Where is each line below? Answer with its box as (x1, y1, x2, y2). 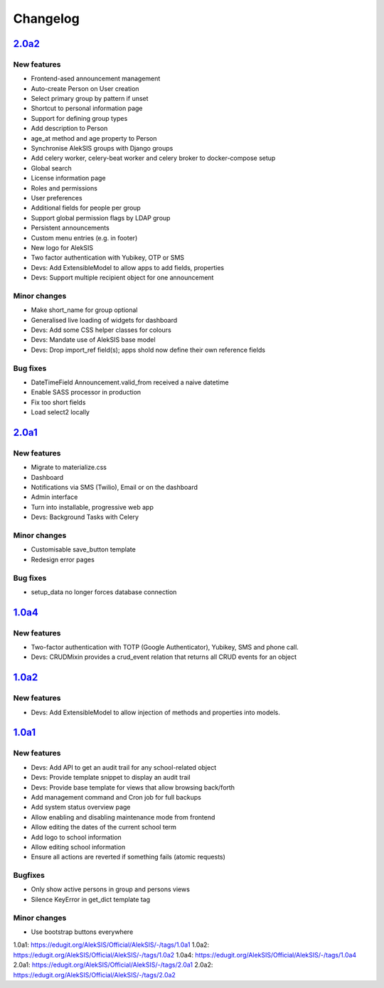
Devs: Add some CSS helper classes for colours (31, 326, 172, 334)
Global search (31, 163, 72, 172)
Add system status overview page (31, 803, 131, 812)
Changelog (13, 11, 80, 26)
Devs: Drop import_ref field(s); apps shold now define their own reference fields (31, 345, 266, 354)
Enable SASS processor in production (31, 388, 142, 397)
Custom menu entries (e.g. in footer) (31, 233, 138, 242)
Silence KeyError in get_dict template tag (31, 895, 151, 903)
